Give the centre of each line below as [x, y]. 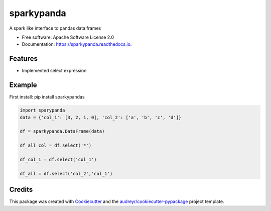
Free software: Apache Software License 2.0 [68, 37]
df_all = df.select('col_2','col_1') [66, 174]
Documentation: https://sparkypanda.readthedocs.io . [77, 44]
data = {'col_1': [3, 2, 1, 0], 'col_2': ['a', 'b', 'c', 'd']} [101, 117]
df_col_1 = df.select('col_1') [58, 159]
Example [23, 85]
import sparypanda [42, 110]
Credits [21, 190]
